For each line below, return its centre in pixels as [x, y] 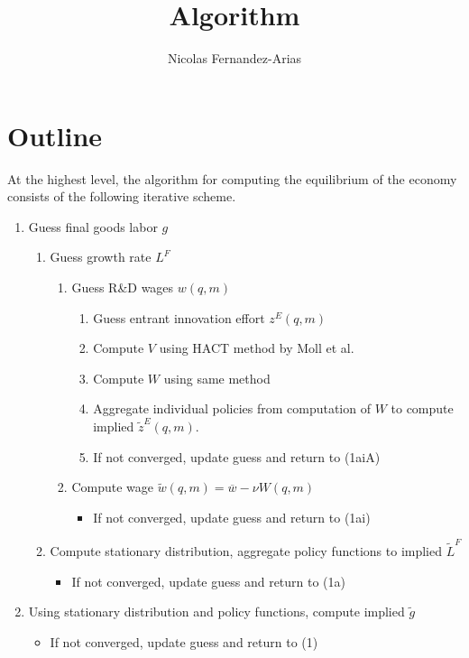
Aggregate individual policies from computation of [232, 408]
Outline [55, 135]
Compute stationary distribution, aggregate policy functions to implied [246, 551]
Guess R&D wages [123, 287]
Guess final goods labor [93, 226]
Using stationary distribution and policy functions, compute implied [216, 612]
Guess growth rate [101, 257]
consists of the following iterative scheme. [122, 196]
